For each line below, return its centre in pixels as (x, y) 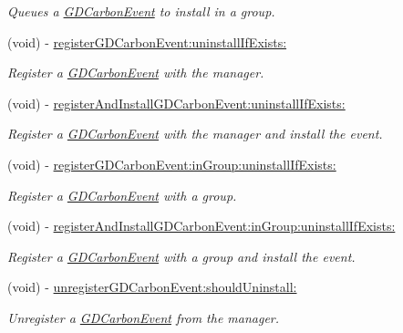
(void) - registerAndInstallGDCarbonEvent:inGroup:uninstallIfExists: (201, 226)
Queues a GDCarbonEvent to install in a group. (141, 11)
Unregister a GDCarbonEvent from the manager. (144, 317)
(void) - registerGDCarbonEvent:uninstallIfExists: (147, 42)
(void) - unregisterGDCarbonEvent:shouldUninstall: (152, 287)
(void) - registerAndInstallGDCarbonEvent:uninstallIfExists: (176, 103)
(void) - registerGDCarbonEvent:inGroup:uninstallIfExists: (172, 164)
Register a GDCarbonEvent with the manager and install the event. (195, 134)
